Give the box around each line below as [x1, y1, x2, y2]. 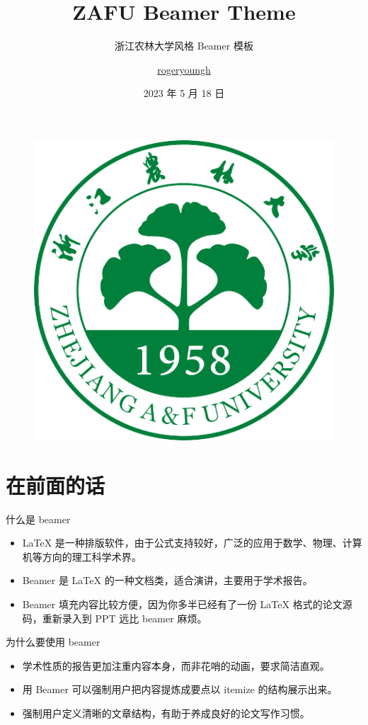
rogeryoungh [157, 62, 211, 76]
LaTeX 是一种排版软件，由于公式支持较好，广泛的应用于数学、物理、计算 [22, 535, 362, 550]
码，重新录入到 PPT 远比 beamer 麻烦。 [22, 610, 207, 625]
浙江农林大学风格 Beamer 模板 [115, 38, 253, 53]
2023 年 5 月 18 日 [143, 86, 225, 101]
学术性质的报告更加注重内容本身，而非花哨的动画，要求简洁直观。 [22, 658, 330, 673]
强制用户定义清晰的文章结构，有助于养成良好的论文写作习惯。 [22, 705, 310, 720]
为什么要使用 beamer [6, 634, 100, 649]
